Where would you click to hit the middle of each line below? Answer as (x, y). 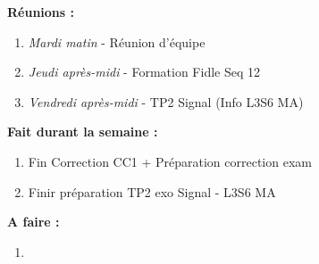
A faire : (34, 222)
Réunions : (41, 12)
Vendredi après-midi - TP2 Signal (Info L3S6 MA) (166, 101)
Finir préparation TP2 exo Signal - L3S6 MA (152, 191)
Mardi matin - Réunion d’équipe (117, 41)
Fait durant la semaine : (83, 132)
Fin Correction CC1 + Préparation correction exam (170, 161)
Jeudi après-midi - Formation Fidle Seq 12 (144, 72)
